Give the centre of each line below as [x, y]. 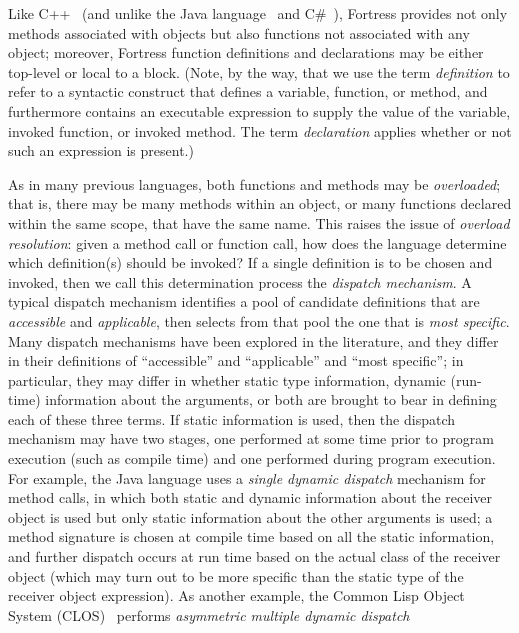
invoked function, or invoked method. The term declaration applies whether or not [260, 130]
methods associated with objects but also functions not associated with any [239, 32]
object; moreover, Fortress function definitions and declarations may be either [246, 52]
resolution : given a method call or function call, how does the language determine [257, 242]
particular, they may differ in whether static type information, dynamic [227, 379]
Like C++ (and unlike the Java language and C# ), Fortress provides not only [258, 13]
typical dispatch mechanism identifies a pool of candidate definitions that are [244, 301]
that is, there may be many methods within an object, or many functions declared [260, 203]
